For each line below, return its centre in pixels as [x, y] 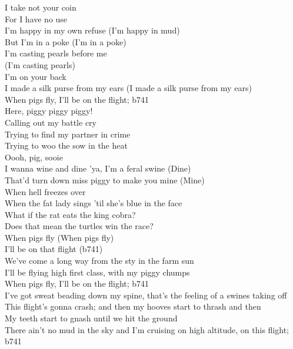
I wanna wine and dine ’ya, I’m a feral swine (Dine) [98, 168]
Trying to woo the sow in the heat [66, 145]
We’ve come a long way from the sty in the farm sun [99, 261]
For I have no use [36, 19]
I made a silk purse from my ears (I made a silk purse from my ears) [128, 88]
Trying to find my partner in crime [68, 134]
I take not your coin [41, 7]
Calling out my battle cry [51, 122]
